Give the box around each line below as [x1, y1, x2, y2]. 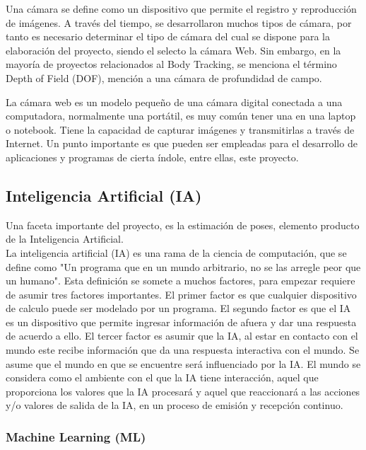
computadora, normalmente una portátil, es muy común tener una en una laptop [6, 108, 356, 123]
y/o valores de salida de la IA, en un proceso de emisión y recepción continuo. [6, 398, 343, 412]
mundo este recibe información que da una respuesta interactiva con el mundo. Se [6, 342, 360, 357]
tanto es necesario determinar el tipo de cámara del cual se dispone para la [6, 29, 330, 44]
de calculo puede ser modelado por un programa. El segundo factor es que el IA [6, 301, 351, 316]
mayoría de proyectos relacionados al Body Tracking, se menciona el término [6, 57, 337, 71]
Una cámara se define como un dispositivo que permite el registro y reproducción [6, 1, 357, 16]
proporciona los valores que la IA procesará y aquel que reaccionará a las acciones [6, 383, 360, 398]
